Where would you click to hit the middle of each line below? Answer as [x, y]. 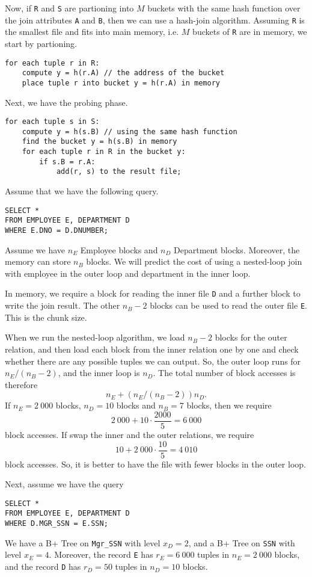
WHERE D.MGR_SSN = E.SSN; [57, 524]
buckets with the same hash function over [224, 8]
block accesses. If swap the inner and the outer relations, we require [130, 434]
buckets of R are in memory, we [250, 32]
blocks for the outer [251, 337]
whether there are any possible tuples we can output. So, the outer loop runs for [153, 361]
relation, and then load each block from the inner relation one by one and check [152, 349]
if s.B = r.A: [67, 162]
